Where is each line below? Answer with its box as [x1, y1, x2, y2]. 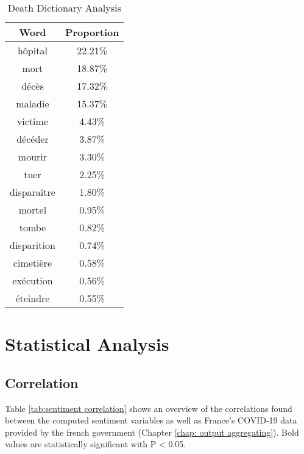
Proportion [65, 25, 119, 39]
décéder [16, 132, 49, 146]
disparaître [10, 185, 55, 199]
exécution [12, 273, 53, 287]
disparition [10, 238, 55, 252]
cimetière [13, 256, 52, 270]
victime [16, 114, 48, 128]
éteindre [15, 291, 50, 305]
